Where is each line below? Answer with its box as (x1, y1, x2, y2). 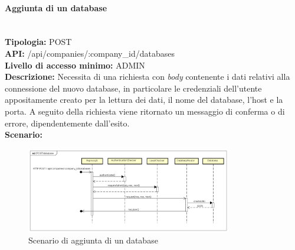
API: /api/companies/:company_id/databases (5, 47, 175, 59)
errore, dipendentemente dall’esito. (5, 116, 130, 129)
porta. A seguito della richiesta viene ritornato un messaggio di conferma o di (5, 105, 285, 117)
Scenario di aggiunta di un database (28, 234, 158, 246)
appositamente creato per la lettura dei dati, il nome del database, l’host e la (5, 93, 283, 106)
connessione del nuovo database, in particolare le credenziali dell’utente (5, 82, 262, 94)
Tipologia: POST (5, 35, 72, 48)
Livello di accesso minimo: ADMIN (5, 59, 145, 71)
